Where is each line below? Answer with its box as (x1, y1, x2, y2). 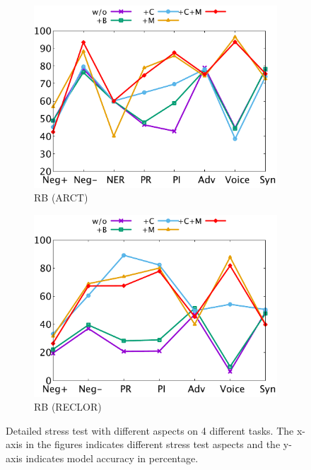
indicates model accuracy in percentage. (25, 450, 199, 465)
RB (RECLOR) (34, 399, 102, 414)
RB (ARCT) (34, 190, 88, 205)
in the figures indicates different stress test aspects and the (25, 437, 281, 452)
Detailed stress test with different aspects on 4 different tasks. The (6, 423, 294, 437)
